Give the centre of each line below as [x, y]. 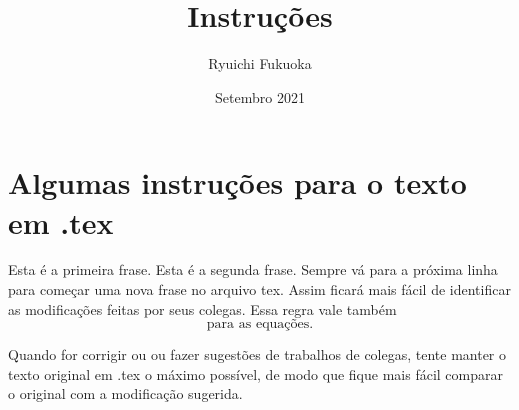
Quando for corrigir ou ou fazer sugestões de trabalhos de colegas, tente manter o [257, 354]
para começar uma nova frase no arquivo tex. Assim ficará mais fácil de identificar [259, 289]
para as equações [258, 324]
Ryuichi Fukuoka [260, 63]
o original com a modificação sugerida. [125, 393]
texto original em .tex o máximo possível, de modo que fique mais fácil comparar [255, 373]
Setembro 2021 [260, 96]
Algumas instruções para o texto [237, 182]
